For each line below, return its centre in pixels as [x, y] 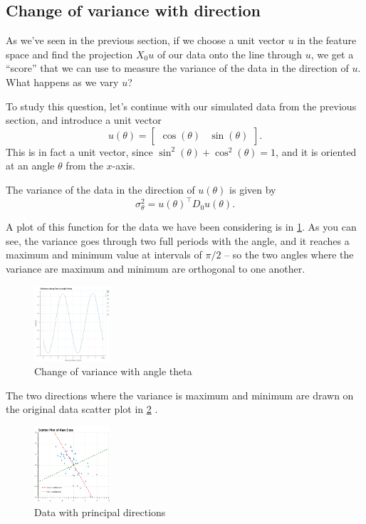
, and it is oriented [316, 151]
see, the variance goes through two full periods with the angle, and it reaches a [178, 240]
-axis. [124, 166]
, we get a [332, 54]
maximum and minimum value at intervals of [104, 255]
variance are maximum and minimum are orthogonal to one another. [156, 268]
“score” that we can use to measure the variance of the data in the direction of [177, 68]
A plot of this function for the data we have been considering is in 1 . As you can [181, 227]
